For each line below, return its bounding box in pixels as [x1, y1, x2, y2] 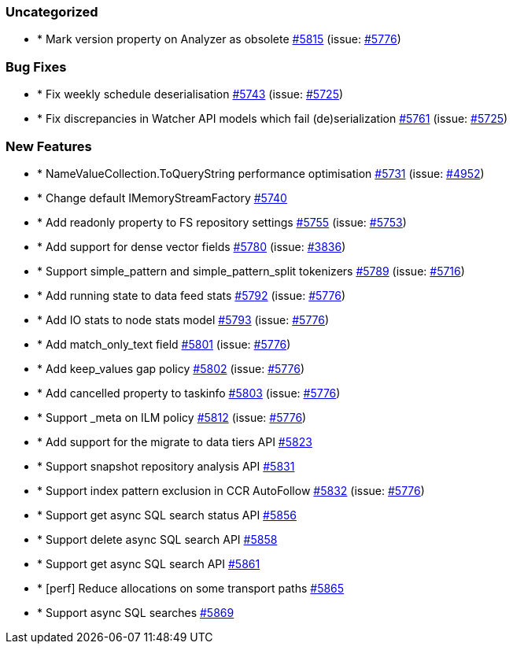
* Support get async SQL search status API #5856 [37, 508, 297, 522]
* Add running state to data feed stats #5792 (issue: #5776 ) [37, 288, 346, 302]
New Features [6, 138, 92, 154]
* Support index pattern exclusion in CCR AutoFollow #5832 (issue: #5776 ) [37, 483, 425, 497]
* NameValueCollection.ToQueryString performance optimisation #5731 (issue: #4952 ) [37, 166, 485, 180]
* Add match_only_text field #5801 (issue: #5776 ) [37, 337, 291, 351]
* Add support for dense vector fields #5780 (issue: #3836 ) [37, 239, 346, 253]
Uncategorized [6, 4, 98, 20]
